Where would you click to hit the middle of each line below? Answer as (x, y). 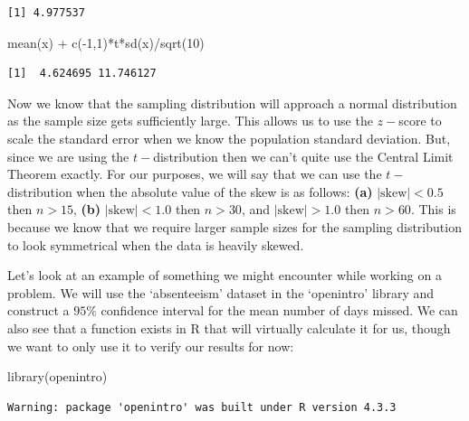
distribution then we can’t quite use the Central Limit (303, 156)
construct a (38, 310)
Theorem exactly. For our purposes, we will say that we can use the (195, 174)
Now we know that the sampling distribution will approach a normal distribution (232, 103)
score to (420, 121)
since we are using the (68, 156)
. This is (433, 209)
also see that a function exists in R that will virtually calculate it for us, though (229, 327)
